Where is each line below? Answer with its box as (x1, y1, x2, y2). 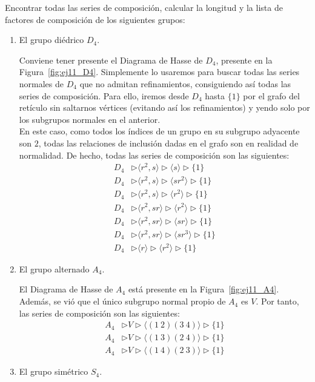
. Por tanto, (256, 295, 299, 308)
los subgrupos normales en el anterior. (19, 113, 161, 125)
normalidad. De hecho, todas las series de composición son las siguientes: (19, 148, 290, 161)
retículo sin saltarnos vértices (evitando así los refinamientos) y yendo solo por (19, 101, 310, 114)
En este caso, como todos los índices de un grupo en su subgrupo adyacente (19, 125, 300, 137)
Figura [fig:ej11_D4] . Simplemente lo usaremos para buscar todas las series (19, 65, 300, 78)
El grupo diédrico (19, 33, 84, 46)
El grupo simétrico (19, 365, 88, 378)
